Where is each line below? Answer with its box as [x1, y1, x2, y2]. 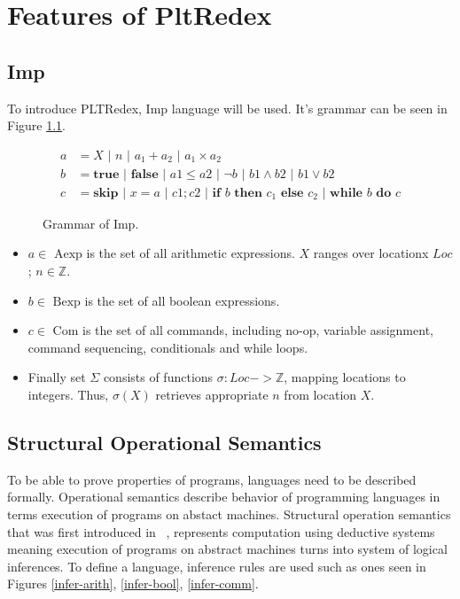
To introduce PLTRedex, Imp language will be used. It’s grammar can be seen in [7, 98, 448, 117]
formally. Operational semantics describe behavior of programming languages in [7, 487, 441, 506]
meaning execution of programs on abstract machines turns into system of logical [7, 540, 448, 558]
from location [284, 385, 357, 404]
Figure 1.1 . [7, 116, 66, 135]
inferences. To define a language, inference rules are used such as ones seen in [7, 556, 426, 575]
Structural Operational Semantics [7, 429, 322, 455]
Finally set [27, 368, 86, 386]
